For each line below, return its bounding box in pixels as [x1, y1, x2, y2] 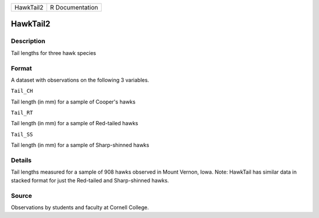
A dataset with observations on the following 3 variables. [11, 76, 149, 83]
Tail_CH [11, 87, 34, 95]
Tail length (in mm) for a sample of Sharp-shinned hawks [11, 142, 149, 149]
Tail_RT [11, 109, 34, 116]
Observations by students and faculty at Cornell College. [11, 204, 149, 211]
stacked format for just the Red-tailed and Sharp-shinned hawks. [11, 177, 170, 184]
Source [11, 191, 32, 200]
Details [11, 157, 32, 165]
